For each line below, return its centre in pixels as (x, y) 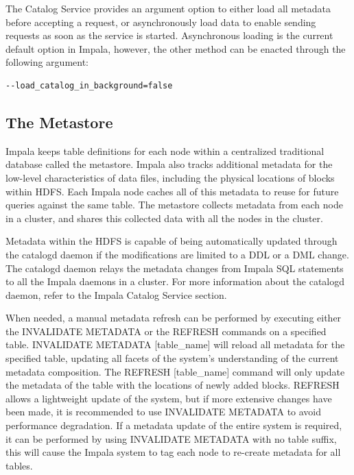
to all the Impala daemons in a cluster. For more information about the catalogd (175, 281)
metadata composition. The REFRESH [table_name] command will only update (175, 371)
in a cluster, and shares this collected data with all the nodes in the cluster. (164, 218)
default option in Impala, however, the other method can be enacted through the (176, 48)
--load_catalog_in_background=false (89, 85)
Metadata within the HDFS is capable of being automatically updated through (172, 241)
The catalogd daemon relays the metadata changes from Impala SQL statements (175, 268)
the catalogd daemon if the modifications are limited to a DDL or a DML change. (177, 254)
